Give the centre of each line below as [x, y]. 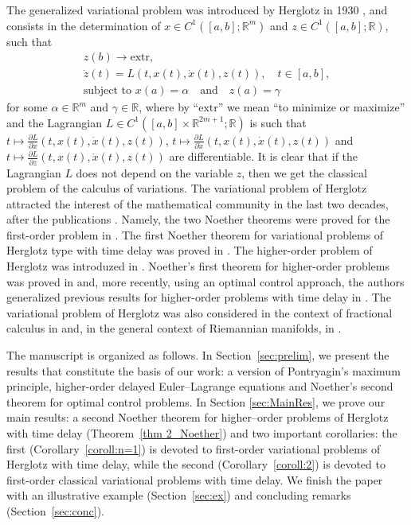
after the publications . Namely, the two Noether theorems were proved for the [198, 219]
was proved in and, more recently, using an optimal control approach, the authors [205, 281]
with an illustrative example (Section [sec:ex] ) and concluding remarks [179, 495]
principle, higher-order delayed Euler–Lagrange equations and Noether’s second [200, 386]
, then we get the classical [304, 172]
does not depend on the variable [155, 172]
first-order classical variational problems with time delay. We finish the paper [195, 479]
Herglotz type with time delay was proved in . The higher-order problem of [190, 250]
